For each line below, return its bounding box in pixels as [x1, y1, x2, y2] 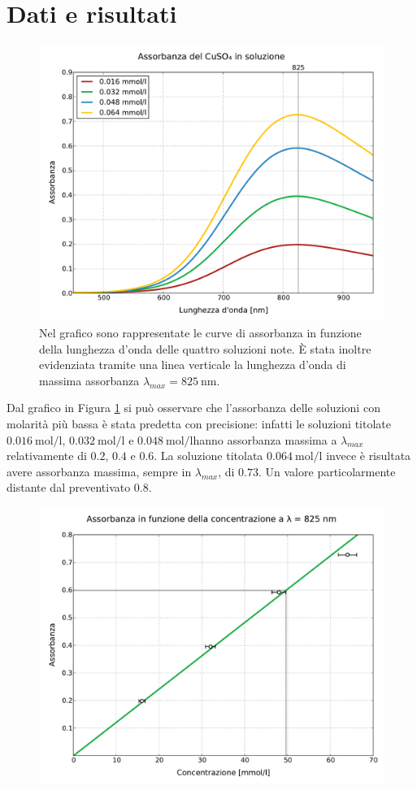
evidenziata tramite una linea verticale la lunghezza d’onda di [39, 356, 346, 373]
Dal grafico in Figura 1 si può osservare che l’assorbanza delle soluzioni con [7, 399, 380, 416]
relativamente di [7, 447, 87, 464]
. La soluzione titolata [154, 447, 263, 464]
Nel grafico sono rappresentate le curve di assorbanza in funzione [39, 324, 362, 341]
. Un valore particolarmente [258, 462, 396, 480]
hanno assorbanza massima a [193, 431, 337, 448]
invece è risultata [326, 447, 411, 464]
